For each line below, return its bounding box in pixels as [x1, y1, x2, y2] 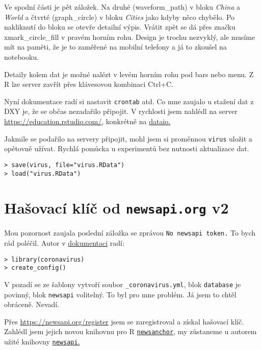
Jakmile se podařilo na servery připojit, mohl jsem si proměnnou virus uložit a [4, 133, 252, 144]
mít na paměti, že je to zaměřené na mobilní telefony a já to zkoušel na [4, 41, 227, 52]
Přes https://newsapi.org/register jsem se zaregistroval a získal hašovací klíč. [4, 316, 244, 326]
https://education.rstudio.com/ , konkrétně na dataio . [4, 116, 171, 126]
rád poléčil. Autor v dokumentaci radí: [4, 238, 124, 248]
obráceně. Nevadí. [4, 299, 60, 310]
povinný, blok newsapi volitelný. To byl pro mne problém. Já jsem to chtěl [4, 289, 237, 299]
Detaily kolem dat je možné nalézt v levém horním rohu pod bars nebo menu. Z [4, 68, 254, 79]
